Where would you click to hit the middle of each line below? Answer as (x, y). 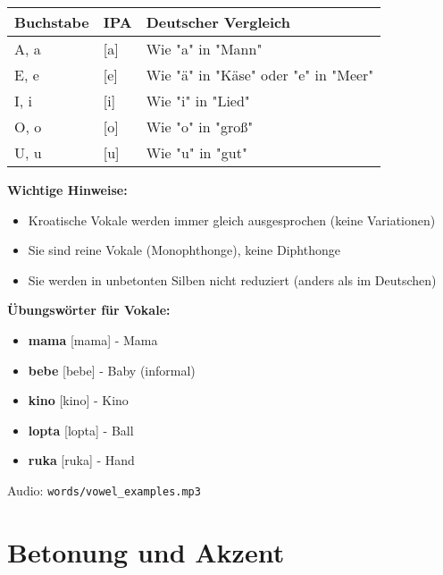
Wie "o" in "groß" (200, 127)
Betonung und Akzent (146, 551)
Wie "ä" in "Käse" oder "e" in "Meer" (260, 75)
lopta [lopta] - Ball (81, 430)
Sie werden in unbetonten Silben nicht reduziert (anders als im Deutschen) (232, 279)
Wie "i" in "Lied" (198, 101)
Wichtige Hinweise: (67, 190)
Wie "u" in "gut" (196, 152)
